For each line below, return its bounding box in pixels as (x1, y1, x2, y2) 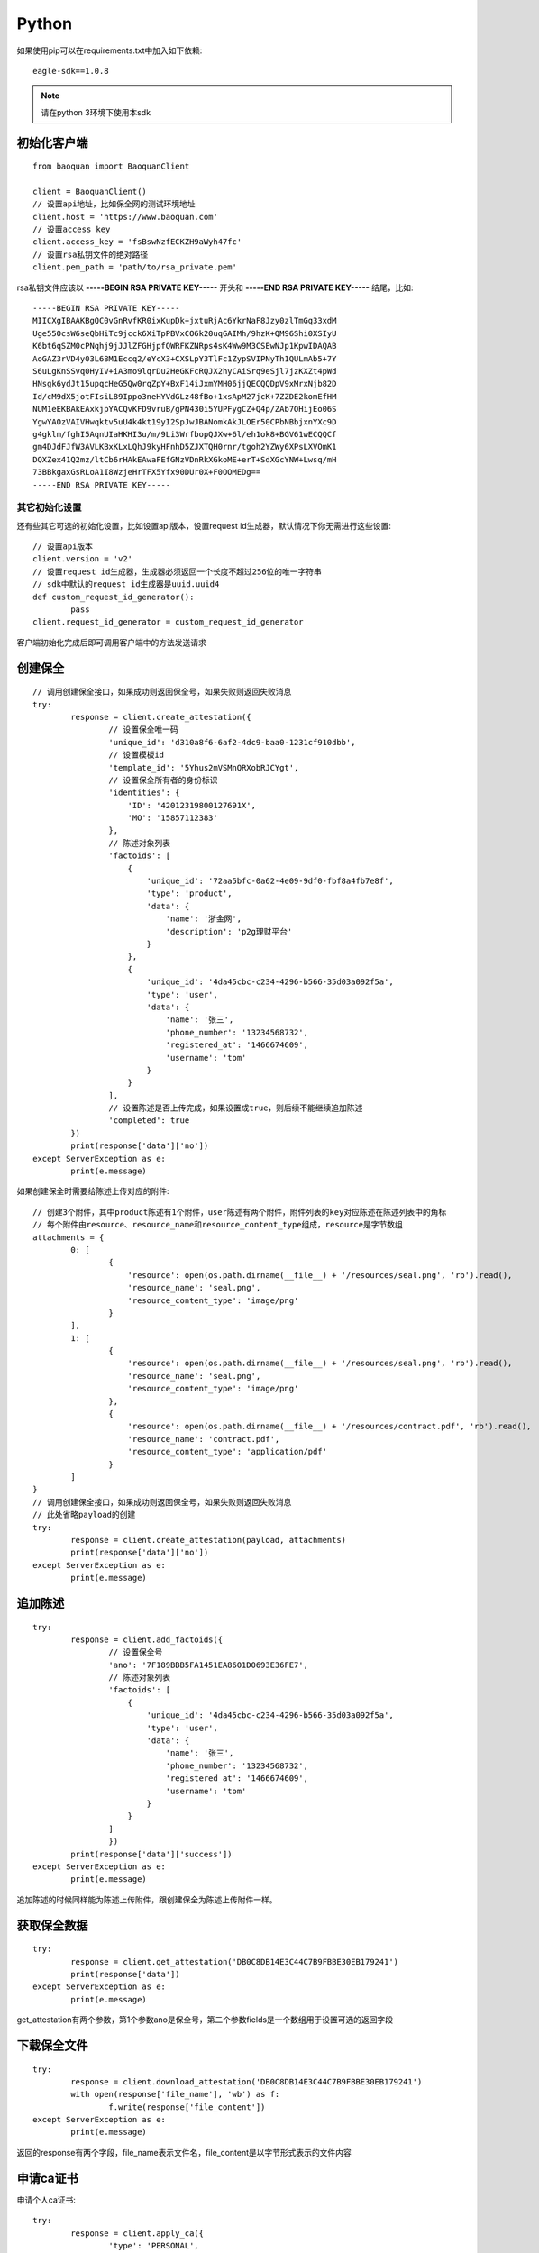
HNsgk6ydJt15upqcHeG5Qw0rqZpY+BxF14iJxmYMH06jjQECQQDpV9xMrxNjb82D (32, 379, 337, 389)
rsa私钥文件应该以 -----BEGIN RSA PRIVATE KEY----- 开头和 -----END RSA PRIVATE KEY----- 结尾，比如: (16, 282, 414, 293)
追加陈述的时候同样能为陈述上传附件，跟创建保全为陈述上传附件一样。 (16, 1893, 278, 1905)
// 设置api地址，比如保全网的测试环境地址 (32, 199, 196, 209)
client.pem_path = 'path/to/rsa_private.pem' (32, 262, 238, 272)
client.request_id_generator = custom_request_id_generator (32, 617, 304, 627)
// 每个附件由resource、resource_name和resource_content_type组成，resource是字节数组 (32, 1219, 403, 1230)
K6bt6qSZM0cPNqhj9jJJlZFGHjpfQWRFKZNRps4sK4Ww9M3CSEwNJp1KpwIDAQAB (32, 341, 337, 351)
